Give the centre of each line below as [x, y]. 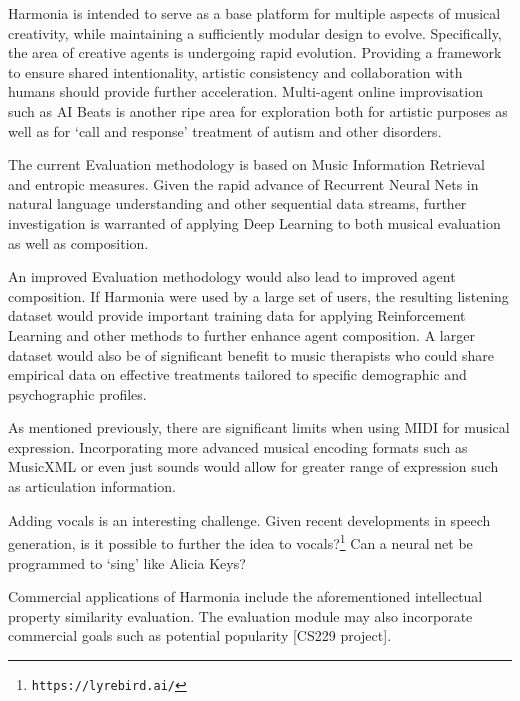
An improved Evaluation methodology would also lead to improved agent [232, 276]
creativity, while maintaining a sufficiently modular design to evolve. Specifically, [255, 32]
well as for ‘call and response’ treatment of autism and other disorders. [225, 130]
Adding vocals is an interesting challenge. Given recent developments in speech [249, 519]
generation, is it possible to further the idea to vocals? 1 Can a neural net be [240, 541]
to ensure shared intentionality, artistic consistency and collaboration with [235, 71]
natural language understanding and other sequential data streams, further [237, 203]
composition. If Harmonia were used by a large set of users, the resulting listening [258, 295]
